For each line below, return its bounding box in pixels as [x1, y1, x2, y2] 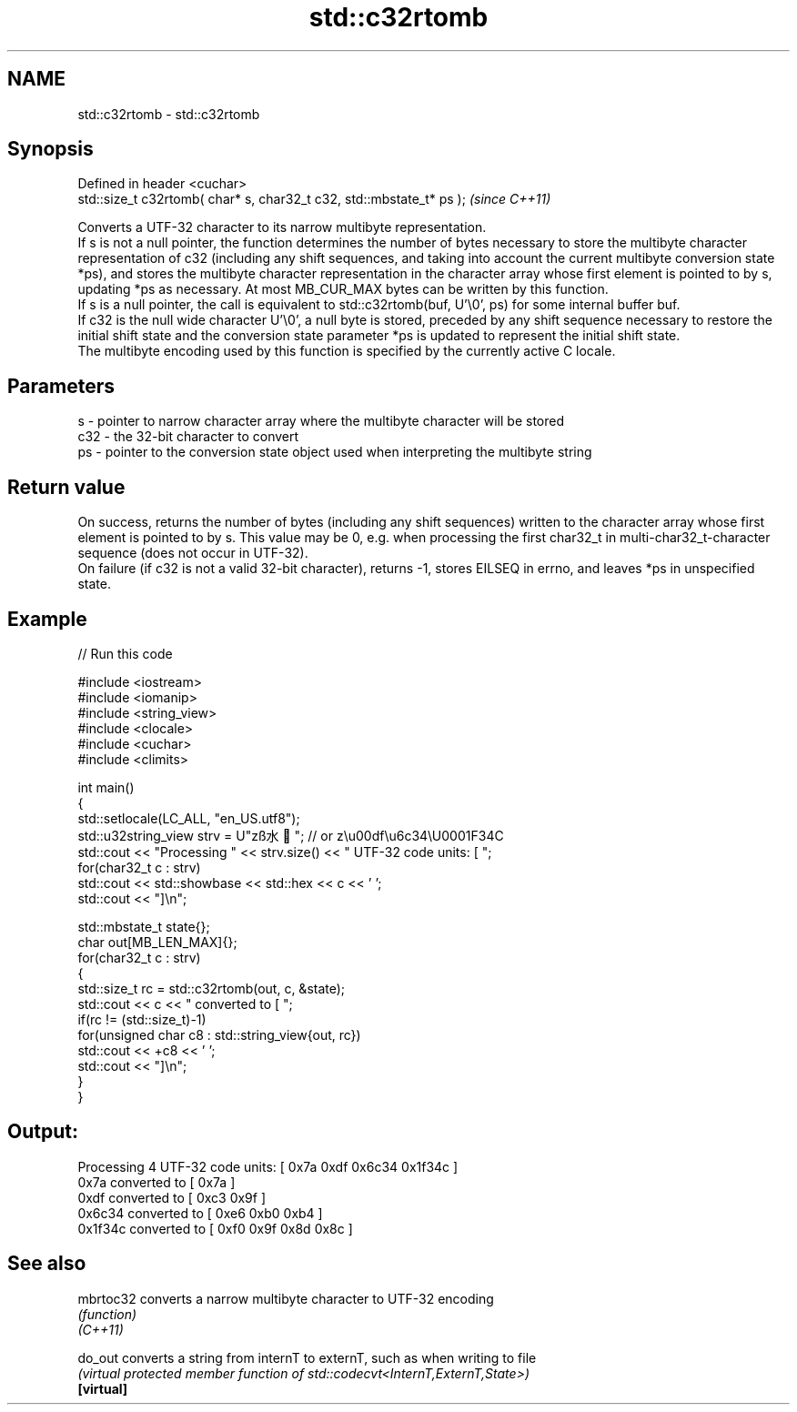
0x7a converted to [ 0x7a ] [77, 1174, 236, 1190]
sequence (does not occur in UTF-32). [77, 545, 308, 561]
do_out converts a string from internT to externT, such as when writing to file [77, 1349, 537, 1366]
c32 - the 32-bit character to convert [77, 429, 299, 445]
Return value [7, 475, 126, 499]
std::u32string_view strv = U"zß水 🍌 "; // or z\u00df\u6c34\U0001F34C [77, 827, 504, 843]
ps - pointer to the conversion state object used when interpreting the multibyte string [77, 444, 592, 460]
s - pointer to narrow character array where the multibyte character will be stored [77, 413, 565, 429]
